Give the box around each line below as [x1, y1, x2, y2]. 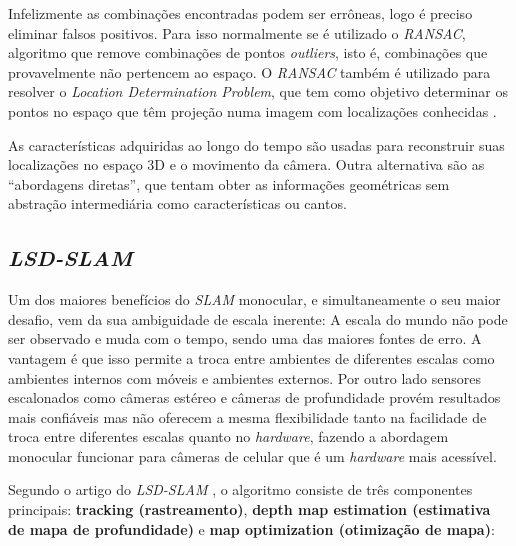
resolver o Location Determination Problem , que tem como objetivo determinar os [8, 81, 508, 102]
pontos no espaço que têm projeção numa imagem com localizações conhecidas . [8, 100, 497, 121]
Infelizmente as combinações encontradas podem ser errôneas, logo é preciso [8, 3, 473, 23]
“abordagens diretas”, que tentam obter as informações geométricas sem [8, 173, 450, 194]
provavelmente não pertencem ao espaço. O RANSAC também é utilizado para [8, 61, 491, 82]
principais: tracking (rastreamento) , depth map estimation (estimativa [8, 499, 491, 520]
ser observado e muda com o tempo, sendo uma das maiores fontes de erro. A [8, 328, 482, 349]
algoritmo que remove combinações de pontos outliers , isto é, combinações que [8, 42, 488, 63]
